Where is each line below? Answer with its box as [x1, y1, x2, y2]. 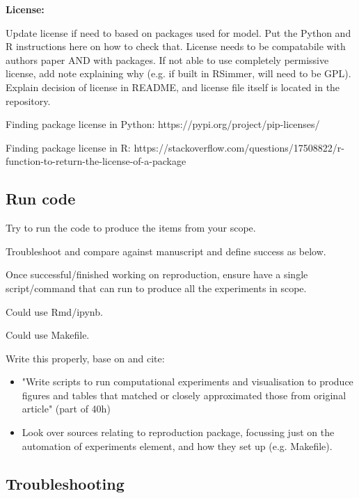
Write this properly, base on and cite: [6, 351, 165, 365]
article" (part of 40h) [22, 401, 111, 416]
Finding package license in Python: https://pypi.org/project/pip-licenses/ [6, 117, 320, 131]
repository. [6, 93, 51, 108]
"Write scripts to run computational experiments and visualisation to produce [22, 374, 353, 389]
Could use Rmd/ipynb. [6, 304, 103, 319]
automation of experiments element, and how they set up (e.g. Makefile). [22, 438, 333, 453]
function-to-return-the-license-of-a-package [6, 154, 186, 168]
